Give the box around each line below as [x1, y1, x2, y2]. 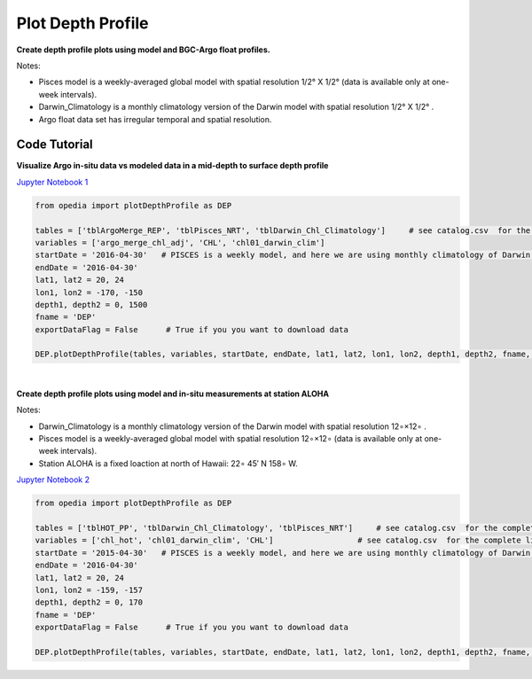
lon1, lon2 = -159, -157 [35, 585, 144, 595]
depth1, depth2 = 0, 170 [35, 597, 144, 607]
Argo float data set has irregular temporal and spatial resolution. [38, 113, 272, 124]
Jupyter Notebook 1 [16, 176, 89, 187]
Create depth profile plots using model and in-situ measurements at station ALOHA [16, 388, 330, 399]
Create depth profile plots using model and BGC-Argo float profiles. [16, 44, 270, 55]
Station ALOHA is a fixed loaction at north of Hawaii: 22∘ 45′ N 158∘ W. [38, 457, 299, 469]
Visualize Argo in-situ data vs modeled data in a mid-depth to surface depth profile [16, 160, 329, 171]
